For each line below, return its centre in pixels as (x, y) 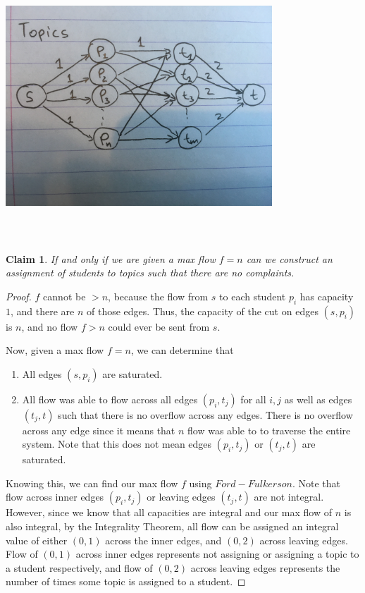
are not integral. (289, 497)
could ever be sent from (159, 326)
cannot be (64, 296)
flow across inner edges (55, 497)
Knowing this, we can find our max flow (92, 483)
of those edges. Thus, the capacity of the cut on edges (203, 311)
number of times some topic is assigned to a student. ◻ (126, 581)
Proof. (19, 296)
